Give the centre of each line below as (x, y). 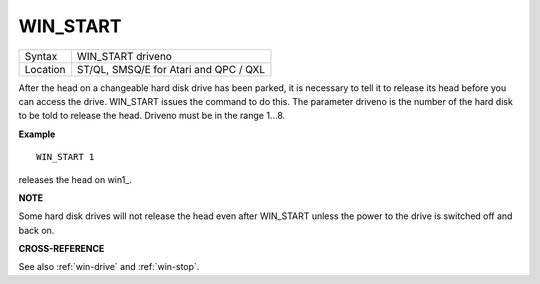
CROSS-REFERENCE (61, 249)
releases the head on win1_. (75, 179)
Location (45, 69)
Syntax (41, 56)
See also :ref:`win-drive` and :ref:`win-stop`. (109, 267)
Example (37, 134)
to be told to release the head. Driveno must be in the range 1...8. (152, 116)
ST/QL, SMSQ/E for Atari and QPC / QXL (171, 69)
